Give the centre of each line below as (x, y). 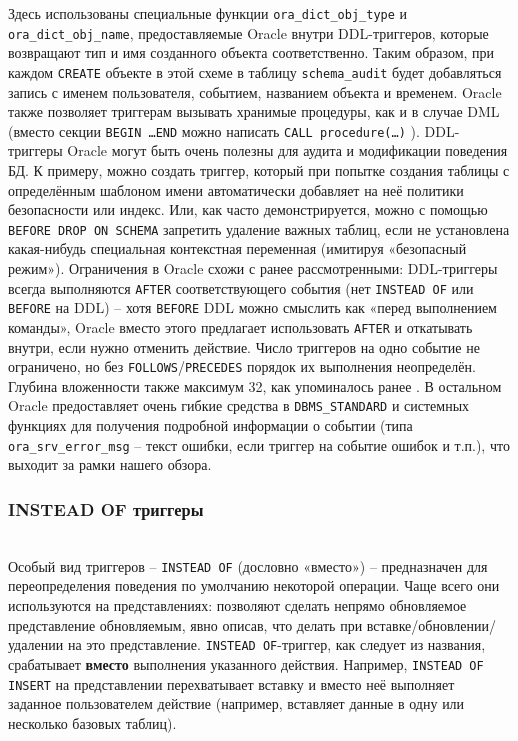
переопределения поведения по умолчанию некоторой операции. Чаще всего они (254, 585)
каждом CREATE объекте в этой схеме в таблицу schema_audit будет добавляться (255, 71)
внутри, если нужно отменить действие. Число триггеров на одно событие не (244, 346)
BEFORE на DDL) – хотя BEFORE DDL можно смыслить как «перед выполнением (252, 307)
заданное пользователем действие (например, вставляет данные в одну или (236, 703)
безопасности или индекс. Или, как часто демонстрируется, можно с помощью (248, 209)
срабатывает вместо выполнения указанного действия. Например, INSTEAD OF (246, 663)
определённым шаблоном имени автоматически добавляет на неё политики (236, 189)
